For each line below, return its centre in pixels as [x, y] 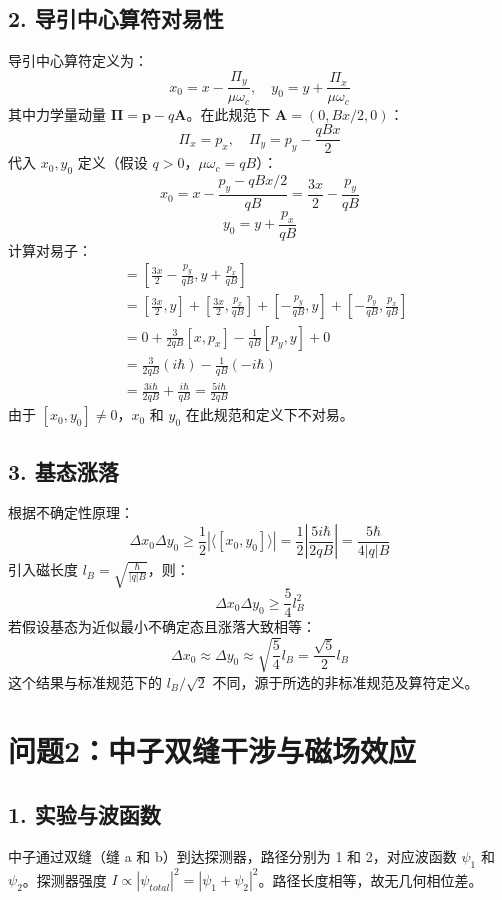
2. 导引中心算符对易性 [116, 18]
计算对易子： [50, 249]
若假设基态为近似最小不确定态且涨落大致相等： [162, 626]
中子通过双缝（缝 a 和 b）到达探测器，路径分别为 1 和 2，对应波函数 [232, 855]
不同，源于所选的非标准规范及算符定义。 [345, 681]
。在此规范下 [228, 113]
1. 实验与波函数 [84, 813]
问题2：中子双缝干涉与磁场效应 [212, 750]
